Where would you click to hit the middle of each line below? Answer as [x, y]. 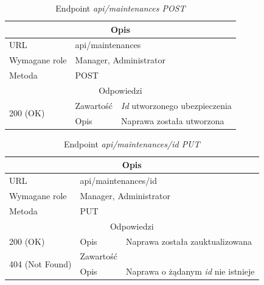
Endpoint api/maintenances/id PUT [132, 143]
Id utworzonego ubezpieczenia [176, 105]
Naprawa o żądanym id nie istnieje [190, 271]
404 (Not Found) [40, 263]
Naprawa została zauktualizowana [189, 241]
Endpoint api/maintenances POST [120, 8]
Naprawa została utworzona [173, 120]
